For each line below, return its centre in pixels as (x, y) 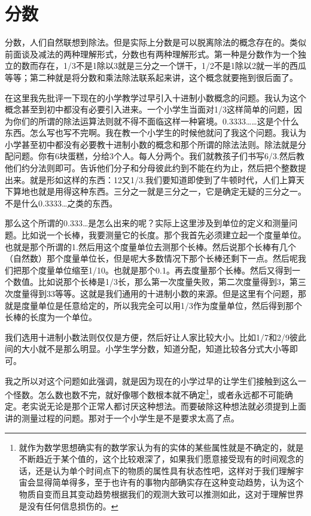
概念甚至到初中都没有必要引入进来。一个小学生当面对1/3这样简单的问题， (149, 109)
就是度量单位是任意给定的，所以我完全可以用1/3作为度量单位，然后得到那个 (153, 305)
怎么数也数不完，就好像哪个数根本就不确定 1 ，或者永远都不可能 (161, 394)
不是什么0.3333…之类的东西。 (61, 203)
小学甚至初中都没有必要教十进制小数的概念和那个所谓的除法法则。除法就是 (151, 144)
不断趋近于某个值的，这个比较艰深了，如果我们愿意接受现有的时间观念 (157, 459)
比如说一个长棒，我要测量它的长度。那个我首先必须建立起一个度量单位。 (164, 235)
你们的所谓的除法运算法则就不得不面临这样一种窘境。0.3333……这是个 (147, 121)
